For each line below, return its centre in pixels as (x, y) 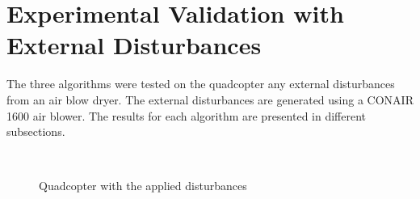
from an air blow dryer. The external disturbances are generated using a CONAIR (210, 99)
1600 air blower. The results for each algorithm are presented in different (187, 115)
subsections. (36, 131)
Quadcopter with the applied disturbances (143, 186)
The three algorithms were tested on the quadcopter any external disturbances (201, 84)
